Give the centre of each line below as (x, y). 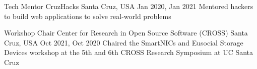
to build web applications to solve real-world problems (88, 16)
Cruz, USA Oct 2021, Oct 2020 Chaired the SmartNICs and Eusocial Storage (124, 42)
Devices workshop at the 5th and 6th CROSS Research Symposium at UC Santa (129, 52)
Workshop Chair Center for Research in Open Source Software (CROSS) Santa (126, 33)
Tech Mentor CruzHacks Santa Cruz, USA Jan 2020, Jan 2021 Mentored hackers (129, 6)
